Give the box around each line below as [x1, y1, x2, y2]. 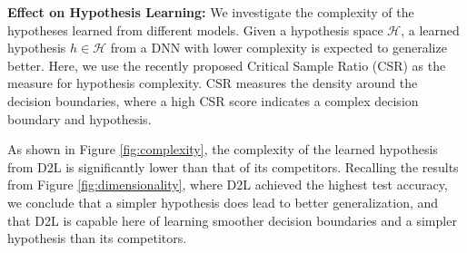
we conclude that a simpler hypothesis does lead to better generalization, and [7, 192, 439, 211]
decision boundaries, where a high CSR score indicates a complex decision [7, 91, 419, 110]
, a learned [401, 20, 460, 39]
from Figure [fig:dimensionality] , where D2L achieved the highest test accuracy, [7, 175, 448, 194]
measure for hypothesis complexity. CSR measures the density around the [7, 73, 418, 92]
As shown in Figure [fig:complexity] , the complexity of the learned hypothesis [7, 140, 438, 159]
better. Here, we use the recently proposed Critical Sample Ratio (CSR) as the [7, 55, 446, 74]
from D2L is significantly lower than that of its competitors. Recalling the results [7, 157, 459, 176]
